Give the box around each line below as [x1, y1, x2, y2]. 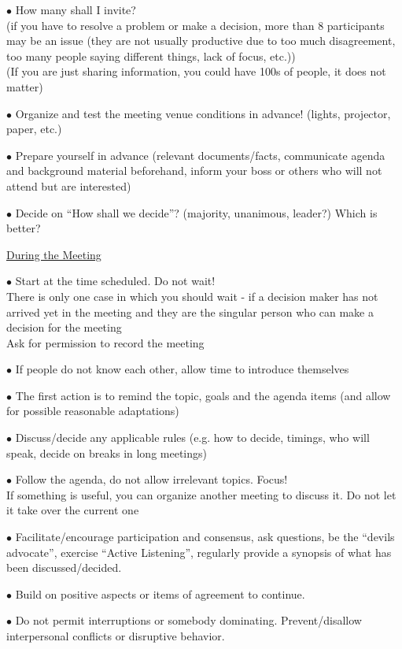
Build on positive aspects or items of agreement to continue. [15, 585, 305, 602]
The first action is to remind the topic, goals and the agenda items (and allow [15, 387, 391, 403]
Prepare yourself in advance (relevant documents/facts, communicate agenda [15, 146, 385, 163]
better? [6, 220, 41, 236]
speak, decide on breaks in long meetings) [6, 444, 207, 461]
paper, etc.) [6, 121, 62, 137]
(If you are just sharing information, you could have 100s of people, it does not [6, 63, 386, 80]
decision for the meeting [6, 319, 122, 336]
